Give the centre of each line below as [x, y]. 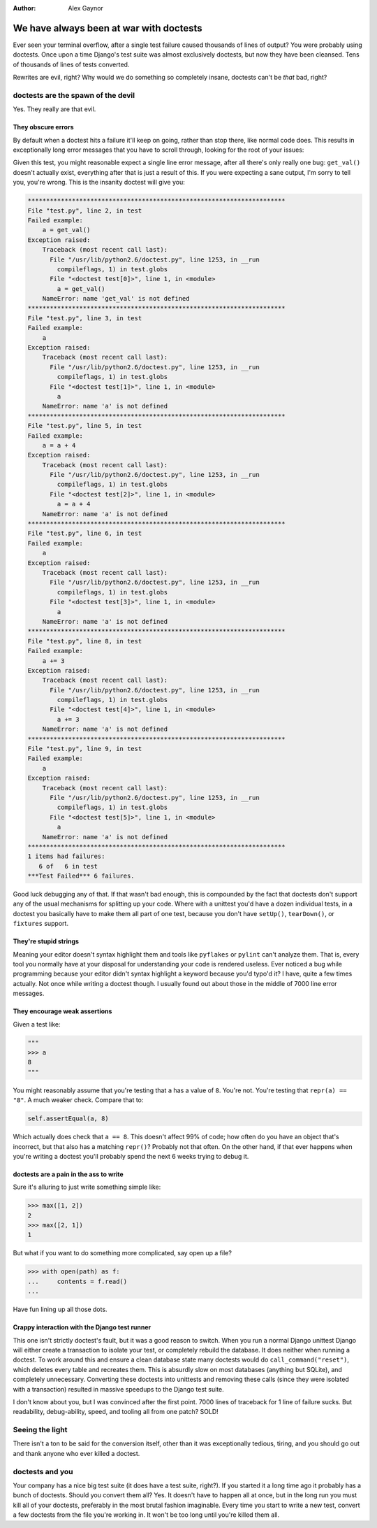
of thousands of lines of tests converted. [71, 64]
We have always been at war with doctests [108, 28]
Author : [24, 8]
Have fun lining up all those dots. [60, 1309]
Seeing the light [40, 1430]
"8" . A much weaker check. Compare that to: [78, 1100]
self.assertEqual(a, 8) [68, 1119]
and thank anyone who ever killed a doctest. [76, 1453]
